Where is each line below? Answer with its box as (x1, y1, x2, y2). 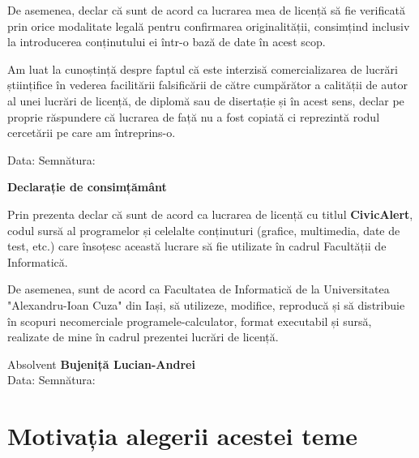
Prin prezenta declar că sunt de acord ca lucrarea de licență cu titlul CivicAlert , (7, 205, 413, 222)
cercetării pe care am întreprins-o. (7, 124, 176, 141)
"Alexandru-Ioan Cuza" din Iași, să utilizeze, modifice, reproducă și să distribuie (7, 296, 405, 313)
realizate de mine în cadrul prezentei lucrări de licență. (7, 328, 279, 345)
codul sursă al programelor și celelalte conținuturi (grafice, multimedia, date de (7, 221, 400, 238)
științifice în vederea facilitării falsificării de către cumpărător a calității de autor (7, 76, 408, 93)
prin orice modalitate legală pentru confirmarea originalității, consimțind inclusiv (7, 17, 410, 34)
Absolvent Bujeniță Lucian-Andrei (7, 355, 195, 372)
